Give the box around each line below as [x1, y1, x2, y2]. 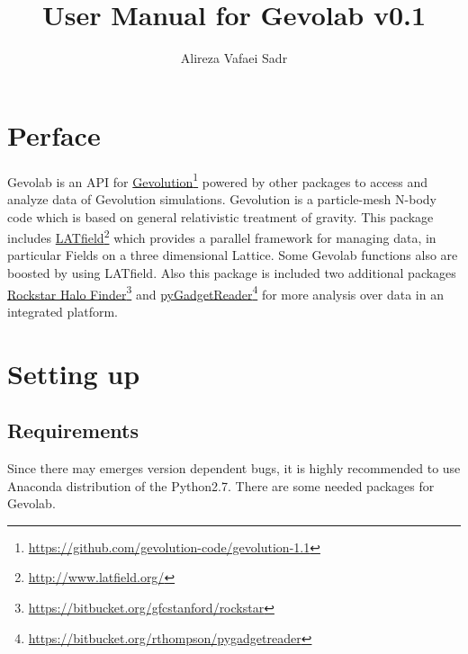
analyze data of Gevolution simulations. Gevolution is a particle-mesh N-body [7, 189, 436, 208]
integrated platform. [7, 301, 118, 320]
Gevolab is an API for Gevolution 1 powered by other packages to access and [7, 169, 428, 191]
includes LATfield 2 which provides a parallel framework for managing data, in [7, 226, 436, 246]
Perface [7, 116, 101, 153]
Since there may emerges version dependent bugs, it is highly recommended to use [7, 458, 461, 477]
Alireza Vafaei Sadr [180, 49, 288, 67]
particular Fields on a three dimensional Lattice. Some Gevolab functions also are [7, 246, 458, 264]
